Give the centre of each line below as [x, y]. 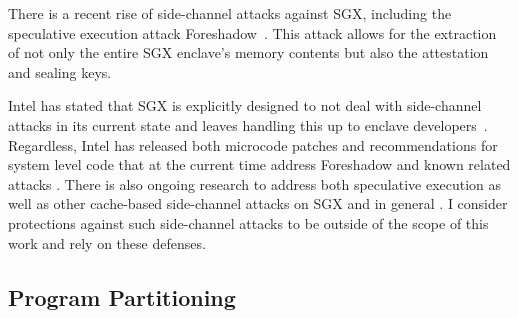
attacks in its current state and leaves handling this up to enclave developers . [248, 124]
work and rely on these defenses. [107, 242]
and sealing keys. [60, 71]
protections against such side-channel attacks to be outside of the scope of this [248, 222]
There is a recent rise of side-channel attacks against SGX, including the [230, 13]
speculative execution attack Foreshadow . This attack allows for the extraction [252, 32]
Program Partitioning [122, 296]
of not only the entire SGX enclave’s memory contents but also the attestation [248, 52]
